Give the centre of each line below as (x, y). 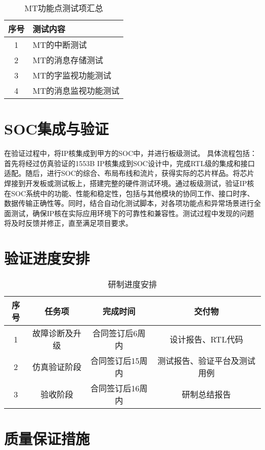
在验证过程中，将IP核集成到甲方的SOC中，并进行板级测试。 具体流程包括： (131, 153)
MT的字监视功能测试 (72, 75)
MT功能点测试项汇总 (64, 8)
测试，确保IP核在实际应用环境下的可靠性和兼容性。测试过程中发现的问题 (132, 213)
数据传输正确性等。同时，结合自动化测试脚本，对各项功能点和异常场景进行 (129, 203)
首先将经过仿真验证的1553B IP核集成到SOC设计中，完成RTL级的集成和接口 (129, 163)
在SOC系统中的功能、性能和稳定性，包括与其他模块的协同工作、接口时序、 (129, 193)
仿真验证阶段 (57, 367)
